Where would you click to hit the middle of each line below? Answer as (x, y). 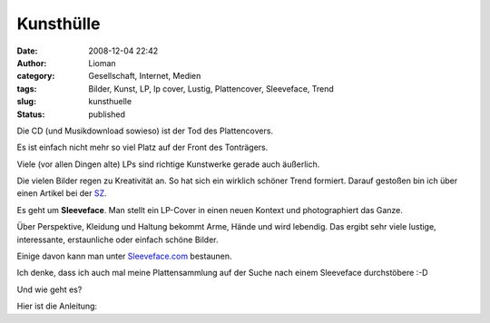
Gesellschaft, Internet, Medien (145, 76)
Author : (32, 63)
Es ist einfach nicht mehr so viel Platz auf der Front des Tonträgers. (142, 147)
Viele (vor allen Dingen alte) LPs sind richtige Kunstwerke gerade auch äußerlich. (168, 164)
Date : (27, 51)
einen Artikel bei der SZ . (62, 193)
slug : (26, 102)
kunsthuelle (110, 102)
